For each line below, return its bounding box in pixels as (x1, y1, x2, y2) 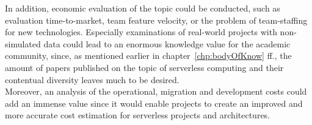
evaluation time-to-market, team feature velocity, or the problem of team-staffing (5, 13, 308, 26)
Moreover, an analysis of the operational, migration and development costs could (5, 85, 307, 98)
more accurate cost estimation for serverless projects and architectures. (5, 109, 270, 121)
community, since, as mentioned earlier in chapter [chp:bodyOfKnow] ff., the (5, 49, 292, 62)
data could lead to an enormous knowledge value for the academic (43, 37, 291, 50)
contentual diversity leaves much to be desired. (5, 73, 180, 86)
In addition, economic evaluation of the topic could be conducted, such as (5, 2, 280, 14)
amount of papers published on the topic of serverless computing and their (5, 61, 284, 73)
